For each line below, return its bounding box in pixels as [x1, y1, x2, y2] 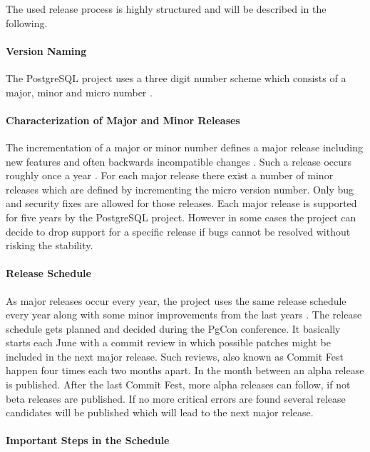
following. [6, 15, 48, 30]
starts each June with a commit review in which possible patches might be [6, 335, 331, 350]
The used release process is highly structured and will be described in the [6, 1, 327, 16]
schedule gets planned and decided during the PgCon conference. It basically [6, 321, 341, 336]
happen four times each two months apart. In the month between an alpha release [6, 363, 364, 378]
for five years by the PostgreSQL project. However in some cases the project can [6, 209, 356, 224]
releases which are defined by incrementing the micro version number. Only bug [6, 181, 354, 196]
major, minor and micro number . [6, 84, 153, 99]
